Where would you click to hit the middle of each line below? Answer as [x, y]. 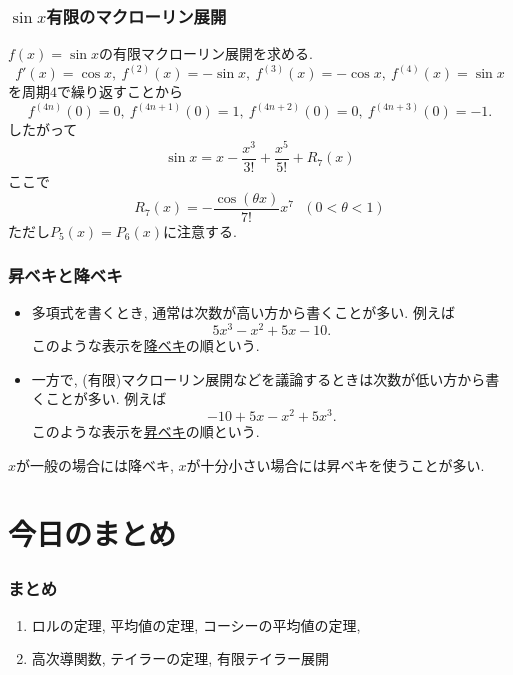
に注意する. [200, 230]
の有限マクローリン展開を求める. [205, 53]
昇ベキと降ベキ [65, 275]
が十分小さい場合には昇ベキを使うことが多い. [335, 464]
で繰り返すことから [120, 91]
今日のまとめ [92, 533]
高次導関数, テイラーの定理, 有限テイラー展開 [180, 658]
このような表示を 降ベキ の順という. [145, 345]
